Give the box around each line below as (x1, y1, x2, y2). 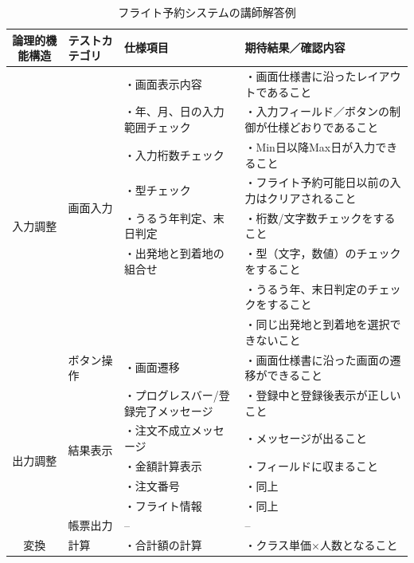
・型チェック (123, 182, 191, 199)
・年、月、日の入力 (123, 103, 225, 120)
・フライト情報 (123, 497, 202, 514)
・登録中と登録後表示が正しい (244, 386, 401, 403)
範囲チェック (123, 119, 191, 136)
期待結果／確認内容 (244, 39, 346, 56)
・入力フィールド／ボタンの (244, 103, 390, 120)
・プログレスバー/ (123, 386, 219, 403)
